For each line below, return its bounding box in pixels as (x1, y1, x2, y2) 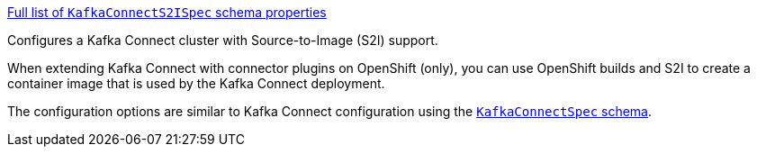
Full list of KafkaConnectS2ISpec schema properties (7, 5, 327, 20)
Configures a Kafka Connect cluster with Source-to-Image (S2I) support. (7, 32, 438, 48)
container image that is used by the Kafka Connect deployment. (7, 76, 385, 91)
